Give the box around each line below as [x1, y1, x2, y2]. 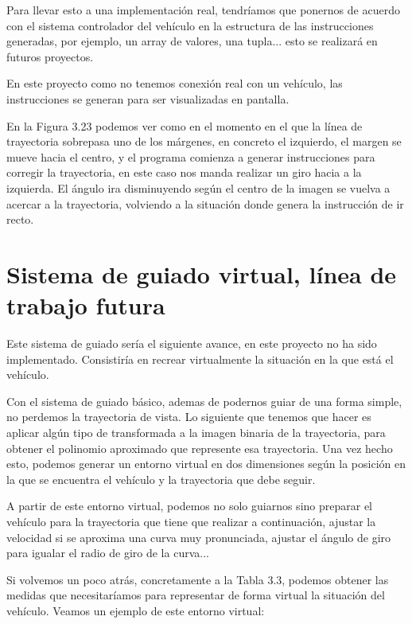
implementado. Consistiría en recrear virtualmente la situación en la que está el [6, 350, 394, 367]
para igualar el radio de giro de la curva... [6, 544, 209, 561]
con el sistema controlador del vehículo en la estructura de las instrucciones [6, 17, 374, 33]
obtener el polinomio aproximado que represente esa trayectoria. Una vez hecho [6, 439, 393, 456]
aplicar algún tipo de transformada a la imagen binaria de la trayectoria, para [6, 424, 386, 440]
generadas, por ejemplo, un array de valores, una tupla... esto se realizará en [6, 33, 378, 49]
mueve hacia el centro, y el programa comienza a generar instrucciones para [6, 148, 375, 165]
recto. [6, 211, 34, 228]
